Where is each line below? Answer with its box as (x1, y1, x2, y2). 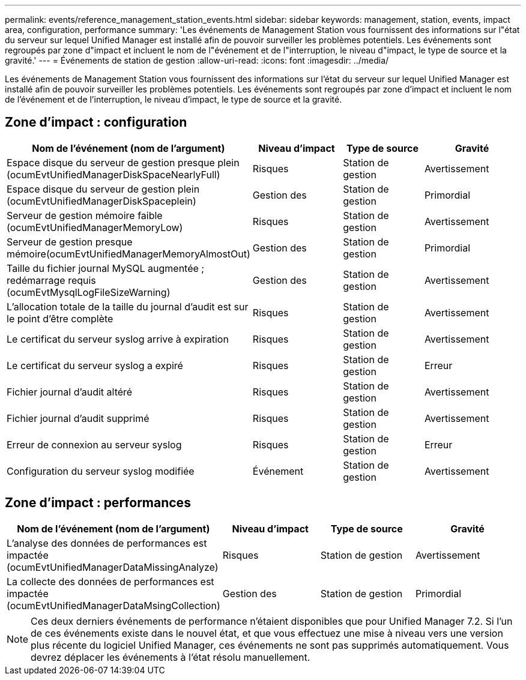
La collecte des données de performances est (7, 575, 214, 588)
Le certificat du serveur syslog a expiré (7, 359, 183, 372)
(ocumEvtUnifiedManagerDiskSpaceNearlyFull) (7, 168, 220, 181)
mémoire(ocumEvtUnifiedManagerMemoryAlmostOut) (7, 247, 250, 260)
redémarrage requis (7, 274, 96, 286)
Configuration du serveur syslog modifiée (7, 465, 195, 477)
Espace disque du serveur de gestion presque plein (7, 156, 240, 169)
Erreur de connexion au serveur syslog (7, 438, 182, 451)
